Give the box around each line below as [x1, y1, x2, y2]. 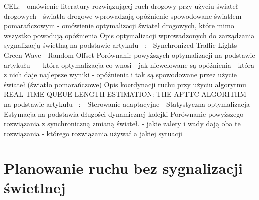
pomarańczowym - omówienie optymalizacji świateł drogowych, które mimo [4, 20, 234, 31]
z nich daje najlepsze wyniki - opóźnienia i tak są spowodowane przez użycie [4, 69, 237, 80]
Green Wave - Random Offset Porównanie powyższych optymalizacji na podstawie [4, 49, 255, 60]
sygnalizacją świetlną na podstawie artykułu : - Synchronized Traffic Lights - [4, 40, 242, 50]
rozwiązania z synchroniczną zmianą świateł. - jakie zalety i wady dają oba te [4, 118, 241, 129]
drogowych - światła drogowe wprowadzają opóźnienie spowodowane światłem [4, 10, 242, 21]
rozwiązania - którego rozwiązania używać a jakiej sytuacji [4, 128, 182, 138]
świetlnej [4, 177, 66, 197]
